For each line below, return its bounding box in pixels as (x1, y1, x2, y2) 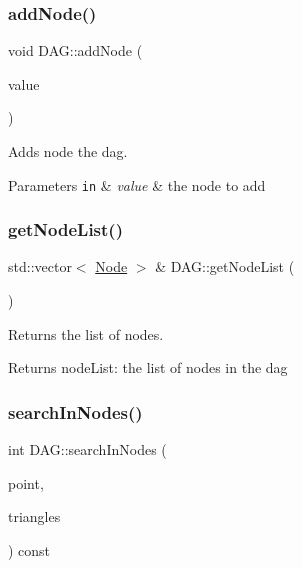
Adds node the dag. (8, 141, 128, 161)
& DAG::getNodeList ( (155, 256, 295, 277)
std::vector (8, 256, 72, 277)
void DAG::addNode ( (8, 40, 143, 61)
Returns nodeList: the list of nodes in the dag (8, 357, 288, 378)
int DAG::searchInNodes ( (8, 439, 167, 460)
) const (8, 539, 51, 560)
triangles (8, 506, 61, 527)
